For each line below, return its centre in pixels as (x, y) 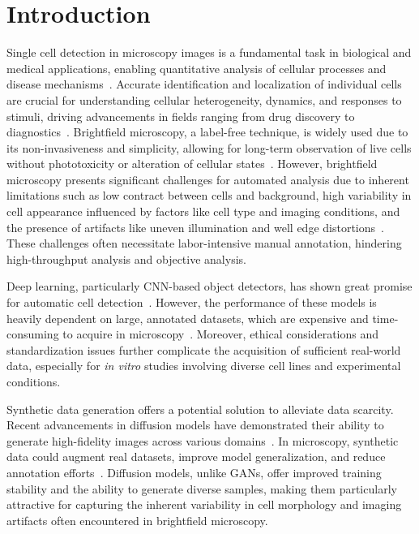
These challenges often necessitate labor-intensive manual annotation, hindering (204, 243)
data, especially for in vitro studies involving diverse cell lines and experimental (204, 366)
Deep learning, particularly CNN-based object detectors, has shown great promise (209, 286)
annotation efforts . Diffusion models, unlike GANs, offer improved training (194, 472)
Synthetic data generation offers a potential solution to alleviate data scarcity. (200, 409)
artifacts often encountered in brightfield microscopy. (137, 520)
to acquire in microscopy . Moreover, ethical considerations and (221, 334)
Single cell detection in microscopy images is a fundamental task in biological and (209, 52)
